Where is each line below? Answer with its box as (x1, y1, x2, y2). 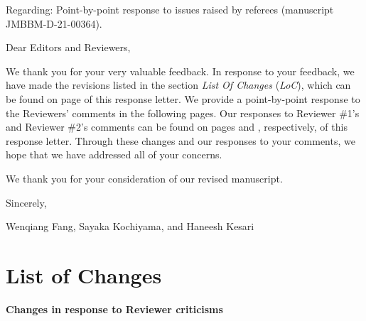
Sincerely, (6, 195, 47, 210)
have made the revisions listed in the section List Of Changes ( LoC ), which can (6, 77, 351, 92)
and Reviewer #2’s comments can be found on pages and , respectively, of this (6, 119, 348, 134)
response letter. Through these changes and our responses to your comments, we (6, 133, 355, 148)
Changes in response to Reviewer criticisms (6, 301, 223, 316)
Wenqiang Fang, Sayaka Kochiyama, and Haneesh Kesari (6, 219, 254, 234)
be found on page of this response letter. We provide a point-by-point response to (6, 91, 360, 106)
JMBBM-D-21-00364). (6, 16, 102, 31)
